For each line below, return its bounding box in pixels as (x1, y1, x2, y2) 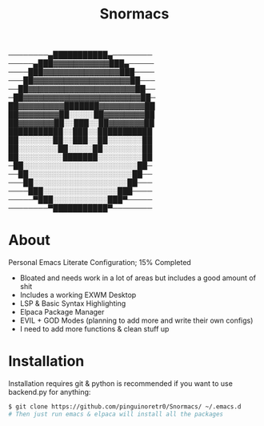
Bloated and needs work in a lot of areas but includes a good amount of (19, 273, 256, 283)
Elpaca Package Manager (19, 307, 105, 317)
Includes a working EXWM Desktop (19, 290, 137, 300)
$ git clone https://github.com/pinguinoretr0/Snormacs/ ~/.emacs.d (8, 403, 242, 411)
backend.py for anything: (8, 388, 91, 397)
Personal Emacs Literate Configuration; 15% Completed (8, 258, 192, 267)
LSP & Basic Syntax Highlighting (19, 299, 126, 308)
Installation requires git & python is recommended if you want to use (8, 379, 234, 388)
